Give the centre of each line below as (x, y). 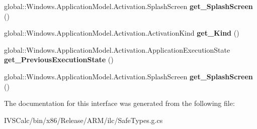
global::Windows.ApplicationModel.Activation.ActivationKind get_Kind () (122, 33)
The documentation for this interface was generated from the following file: (119, 103)
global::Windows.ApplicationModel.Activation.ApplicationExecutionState (117, 49)
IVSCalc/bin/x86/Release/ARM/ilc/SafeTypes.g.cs (83, 120)
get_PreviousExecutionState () (59, 59)
